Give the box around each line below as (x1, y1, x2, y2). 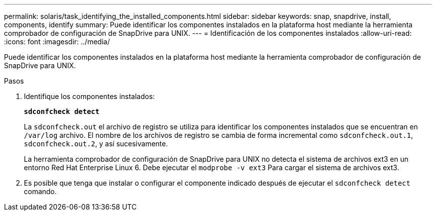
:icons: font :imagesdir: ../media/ (4, 37, 110, 46)
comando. (24, 187, 57, 196)
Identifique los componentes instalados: (24, 92, 155, 101)
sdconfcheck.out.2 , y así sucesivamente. (24, 139, 168, 148)
